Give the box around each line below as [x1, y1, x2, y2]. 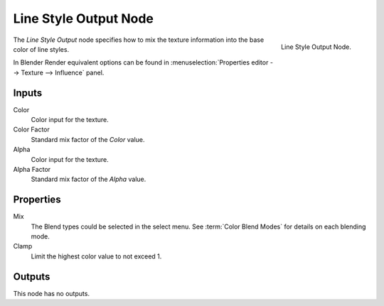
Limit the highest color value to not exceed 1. [31, 252, 162, 261]
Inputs [13, 87, 43, 99]
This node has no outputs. [13, 289, 90, 297]
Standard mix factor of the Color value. [31, 135, 145, 143]
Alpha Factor [13, 165, 51, 173]
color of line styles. [13, 45, 70, 53]
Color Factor [13, 125, 50, 134]
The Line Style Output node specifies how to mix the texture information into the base [13, 35, 265, 44]
